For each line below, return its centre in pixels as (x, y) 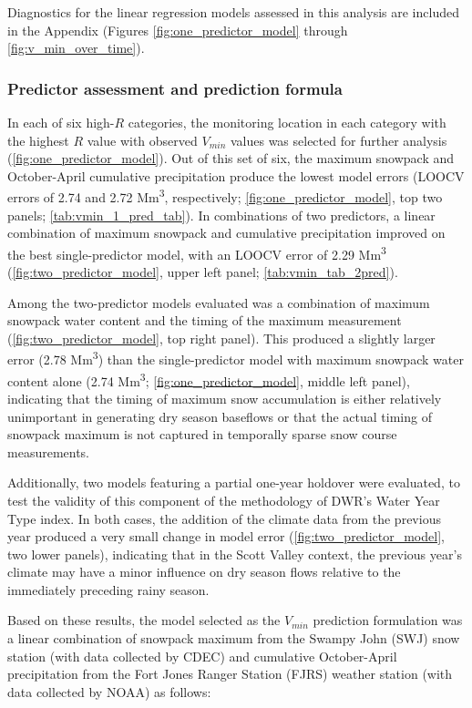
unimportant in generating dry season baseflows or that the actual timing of (220, 416)
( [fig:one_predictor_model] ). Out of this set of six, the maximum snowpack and (231, 158)
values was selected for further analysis (339, 140)
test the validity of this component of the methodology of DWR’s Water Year (224, 500)
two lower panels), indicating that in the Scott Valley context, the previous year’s (235, 554)
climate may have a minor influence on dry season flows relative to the (204, 572)
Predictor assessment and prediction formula (175, 88)
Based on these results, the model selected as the (144, 620)
